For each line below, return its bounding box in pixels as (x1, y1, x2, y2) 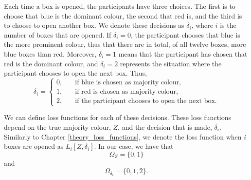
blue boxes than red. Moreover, (4, 48, 97, 59)
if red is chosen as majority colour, (75, 88, 178, 96)
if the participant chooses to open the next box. (75, 98, 217, 105)
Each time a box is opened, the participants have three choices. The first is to (4, 1, 235, 11)
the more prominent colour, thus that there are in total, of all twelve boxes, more (4, 39, 246, 49)
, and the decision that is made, (118, 121, 212, 132)
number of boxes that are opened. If (4, 29, 111, 40)
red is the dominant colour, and (4, 58, 98, 68)
